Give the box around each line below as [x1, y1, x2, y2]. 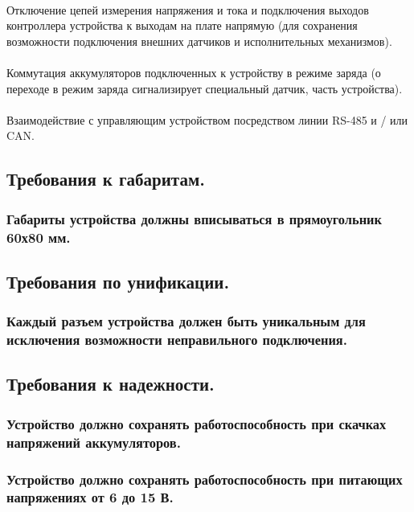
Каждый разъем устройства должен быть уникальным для [6, 311, 366, 331]
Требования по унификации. [6, 268, 230, 293]
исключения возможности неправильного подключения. [6, 330, 347, 350]
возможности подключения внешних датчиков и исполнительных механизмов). [6, 32, 392, 49]
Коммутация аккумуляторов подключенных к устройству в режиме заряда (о [6, 63, 381, 80]
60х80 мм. [6, 227, 71, 247]
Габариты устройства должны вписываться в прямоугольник [6, 208, 382, 228]
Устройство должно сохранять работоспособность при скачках [6, 413, 387, 433]
